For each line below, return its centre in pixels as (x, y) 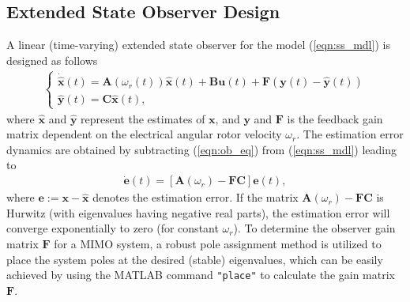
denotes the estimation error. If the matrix (196, 197)
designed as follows (52, 60)
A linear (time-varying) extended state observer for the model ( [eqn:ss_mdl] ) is (198, 45)
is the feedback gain (335, 118)
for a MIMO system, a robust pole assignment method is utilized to (218, 244)
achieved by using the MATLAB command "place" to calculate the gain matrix (201, 275)
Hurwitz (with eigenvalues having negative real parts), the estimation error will (198, 212)
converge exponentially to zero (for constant (113, 228)
